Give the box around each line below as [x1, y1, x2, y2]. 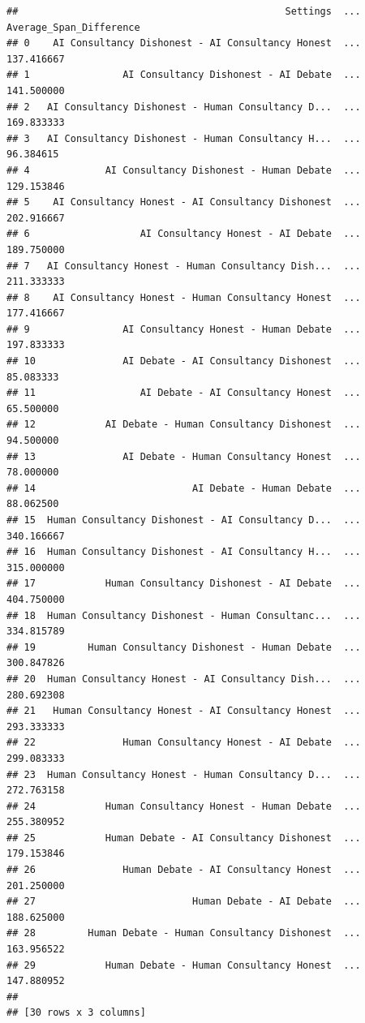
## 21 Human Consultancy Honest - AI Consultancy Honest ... [6, 705, 361, 717]
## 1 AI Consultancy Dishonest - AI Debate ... [6, 69, 361, 81]
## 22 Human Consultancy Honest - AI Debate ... [6, 737, 361, 749]
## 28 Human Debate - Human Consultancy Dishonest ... [6, 927, 361, 939]
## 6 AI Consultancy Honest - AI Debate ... [6, 228, 361, 240]
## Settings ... [6, 6, 361, 17]
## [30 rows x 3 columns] [6, 1007, 146, 1019]
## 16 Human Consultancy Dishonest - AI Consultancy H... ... [6, 546, 361, 558]
